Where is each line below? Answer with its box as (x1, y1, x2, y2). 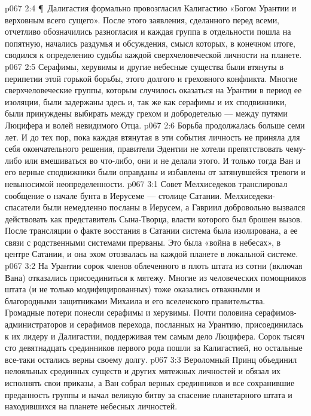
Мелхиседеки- (224, 189, 276, 201)
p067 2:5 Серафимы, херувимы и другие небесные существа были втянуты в (5, 60, 284, 72)
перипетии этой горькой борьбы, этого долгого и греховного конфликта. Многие (5, 72, 298, 84)
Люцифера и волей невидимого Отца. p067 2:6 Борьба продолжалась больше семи (5, 118, 305, 131)
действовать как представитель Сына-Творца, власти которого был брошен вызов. (5, 212, 303, 225)
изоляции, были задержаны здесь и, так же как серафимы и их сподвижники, (5, 95, 287, 108)
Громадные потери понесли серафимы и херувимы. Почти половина (5, 306, 252, 319)
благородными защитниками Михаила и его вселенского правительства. (5, 294, 266, 307)
